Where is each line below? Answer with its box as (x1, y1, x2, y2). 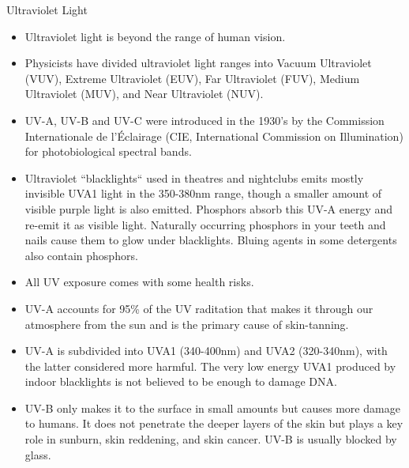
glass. (24, 446, 51, 462)
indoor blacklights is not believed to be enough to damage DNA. (24, 373, 337, 390)
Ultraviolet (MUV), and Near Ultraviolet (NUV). (24, 85, 264, 102)
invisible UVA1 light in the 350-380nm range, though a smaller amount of (24, 185, 382, 202)
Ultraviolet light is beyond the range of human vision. (24, 28, 286, 44)
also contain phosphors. (24, 247, 138, 263)
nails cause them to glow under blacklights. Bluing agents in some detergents (24, 232, 397, 248)
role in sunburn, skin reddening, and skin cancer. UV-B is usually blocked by (24, 431, 397, 447)
